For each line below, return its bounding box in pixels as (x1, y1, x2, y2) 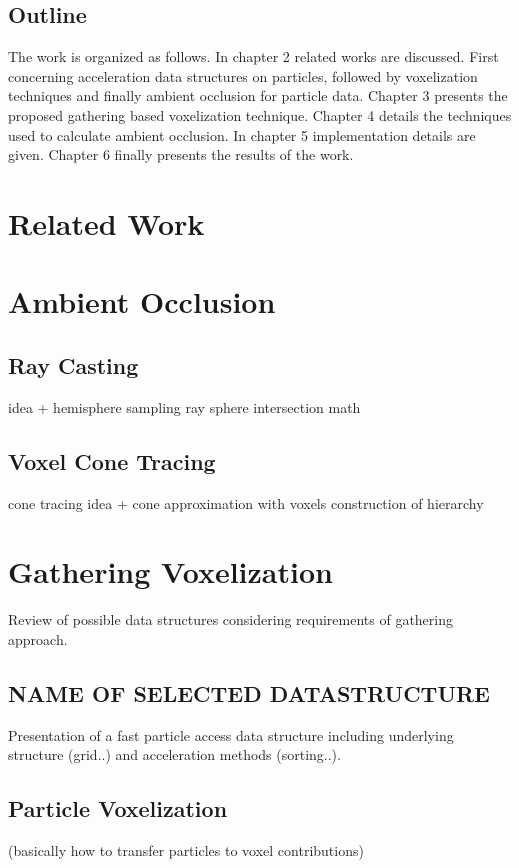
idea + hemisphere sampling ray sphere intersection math (8, 396, 361, 417)
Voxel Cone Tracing (8, 445, 216, 476)
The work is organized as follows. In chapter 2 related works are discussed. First (8, 46, 499, 67)
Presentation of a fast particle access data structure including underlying (8, 724, 454, 745)
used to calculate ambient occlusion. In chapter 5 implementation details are (8, 124, 476, 145)
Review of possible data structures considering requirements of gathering (8, 609, 454, 630)
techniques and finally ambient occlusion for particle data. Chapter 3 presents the (8, 85, 508, 106)
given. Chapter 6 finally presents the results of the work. (8, 144, 354, 165)
